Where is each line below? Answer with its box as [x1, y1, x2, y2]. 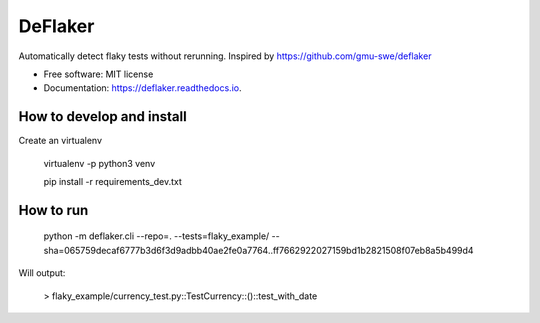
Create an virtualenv [18, 135, 102, 147]
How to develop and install [18, 108, 187, 125]
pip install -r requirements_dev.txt [43, 176, 182, 188]
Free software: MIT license [43, 68, 154, 80]
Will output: [18, 267, 66, 279]
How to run [18, 201, 89, 219]
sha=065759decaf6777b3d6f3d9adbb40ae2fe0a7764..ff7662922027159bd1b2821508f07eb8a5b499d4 [43, 244, 474, 256]
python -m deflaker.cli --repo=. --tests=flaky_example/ [43, 230, 270, 242]
